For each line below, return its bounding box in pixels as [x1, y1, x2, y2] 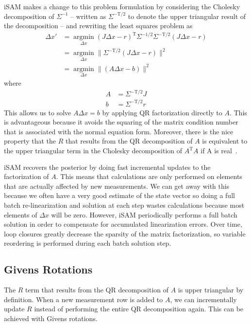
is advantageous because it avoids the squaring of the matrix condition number [4, 117, 238, 127]
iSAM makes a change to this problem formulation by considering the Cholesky [4, 1, 240, 11]
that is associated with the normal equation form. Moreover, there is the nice [4, 126, 234, 136]
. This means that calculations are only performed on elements [56, 171, 242, 181]
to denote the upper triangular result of [128, 11, 246, 21]
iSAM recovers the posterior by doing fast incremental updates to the [4, 162, 211, 172]
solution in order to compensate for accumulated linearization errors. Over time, [4, 219, 242, 229]
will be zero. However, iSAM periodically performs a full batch [51, 209, 237, 219]
